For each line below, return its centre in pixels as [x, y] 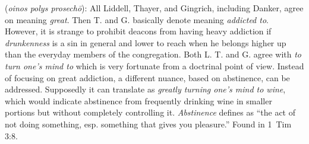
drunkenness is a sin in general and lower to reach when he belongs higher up [146, 42]
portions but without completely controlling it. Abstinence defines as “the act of [150, 112]
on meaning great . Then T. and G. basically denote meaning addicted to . [137, 19]
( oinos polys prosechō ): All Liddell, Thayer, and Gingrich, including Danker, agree [154, 8]
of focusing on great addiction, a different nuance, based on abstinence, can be [147, 77]
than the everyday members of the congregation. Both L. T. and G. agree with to [153, 54]
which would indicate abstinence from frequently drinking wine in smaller [138, 100]
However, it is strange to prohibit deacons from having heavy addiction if [138, 31]
